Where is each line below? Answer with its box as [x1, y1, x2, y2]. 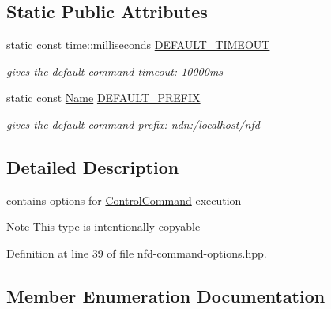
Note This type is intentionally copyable [6, 218, 201, 235]
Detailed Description [6, 154, 179, 179]
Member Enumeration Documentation [6, 283, 325, 307]
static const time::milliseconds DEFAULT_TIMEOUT [6, 36, 270, 53]
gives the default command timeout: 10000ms [6, 62, 224, 79]
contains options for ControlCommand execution [6, 191, 242, 208]
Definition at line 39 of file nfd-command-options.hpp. [6, 244, 267, 261]
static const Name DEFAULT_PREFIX [6, 89, 201, 106]
